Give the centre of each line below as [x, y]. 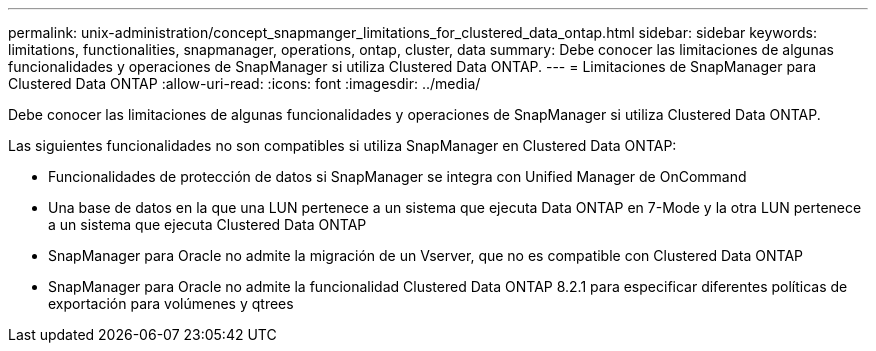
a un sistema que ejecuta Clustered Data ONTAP [207, 224]
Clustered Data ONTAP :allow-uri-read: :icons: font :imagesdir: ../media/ [244, 83]
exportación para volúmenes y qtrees [171, 303]
